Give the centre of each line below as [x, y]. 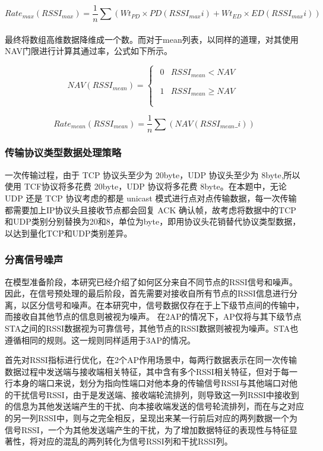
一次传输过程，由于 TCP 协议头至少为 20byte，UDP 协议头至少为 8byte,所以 [153, 174]
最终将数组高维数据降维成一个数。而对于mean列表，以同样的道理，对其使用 [152, 39]
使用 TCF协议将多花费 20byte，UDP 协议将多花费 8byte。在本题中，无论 [146, 186]
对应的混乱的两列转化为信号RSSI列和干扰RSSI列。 [135, 441]
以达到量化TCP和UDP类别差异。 [69, 233]
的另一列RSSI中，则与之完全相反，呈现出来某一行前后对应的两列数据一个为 [151, 418]
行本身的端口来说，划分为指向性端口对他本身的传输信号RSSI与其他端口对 [147, 383]
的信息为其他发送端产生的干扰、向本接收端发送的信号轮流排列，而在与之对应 [154, 406]
